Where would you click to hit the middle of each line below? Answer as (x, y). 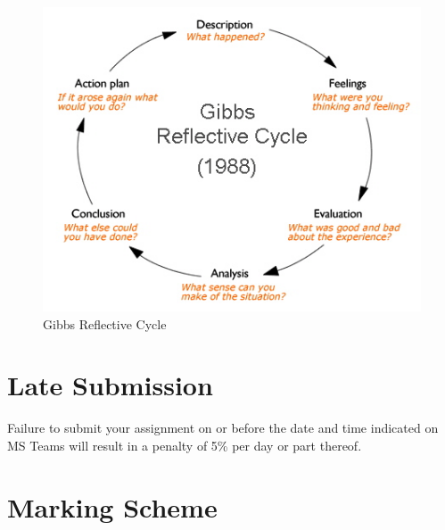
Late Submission (110, 385)
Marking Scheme (112, 506)
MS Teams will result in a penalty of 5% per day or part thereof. (185, 445)
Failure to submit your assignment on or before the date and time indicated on (223, 428)
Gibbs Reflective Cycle (105, 323)
